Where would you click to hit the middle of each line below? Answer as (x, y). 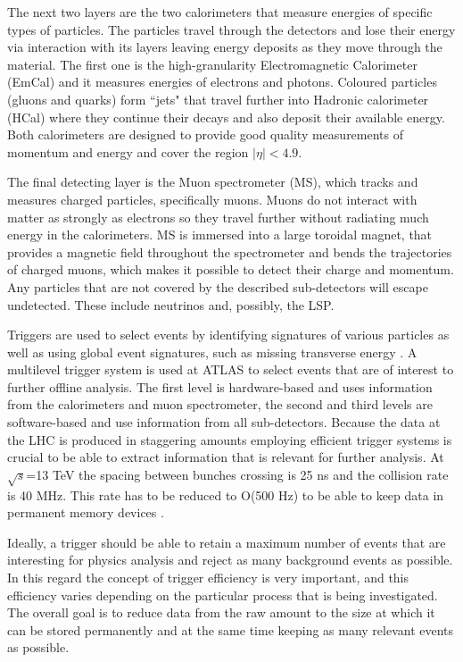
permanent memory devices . (86, 512)
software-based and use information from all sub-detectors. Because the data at (224, 422)
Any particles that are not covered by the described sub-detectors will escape (218, 286)
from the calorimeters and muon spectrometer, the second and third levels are (220, 404)
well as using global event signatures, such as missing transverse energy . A (212, 352)
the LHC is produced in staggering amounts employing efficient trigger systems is (230, 439)
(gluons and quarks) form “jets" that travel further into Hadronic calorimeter (218, 99)
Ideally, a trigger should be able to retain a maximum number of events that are (227, 542)
